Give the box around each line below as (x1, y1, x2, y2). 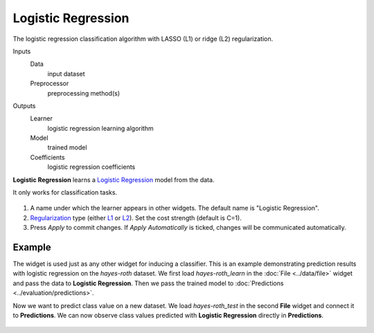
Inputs (12, 47, 31, 55)
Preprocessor (30, 80, 69, 88)
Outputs (12, 101, 36, 110)
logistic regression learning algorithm (47, 124, 154, 132)
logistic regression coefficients (47, 163, 136, 171)
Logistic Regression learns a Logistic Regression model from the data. (12, 175, 215, 183)
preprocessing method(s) (47, 89, 121, 97)
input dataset (47, 69, 86, 78)
